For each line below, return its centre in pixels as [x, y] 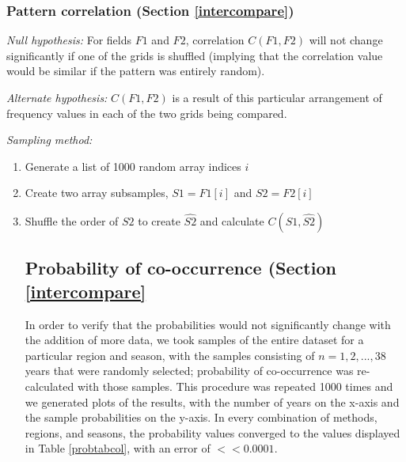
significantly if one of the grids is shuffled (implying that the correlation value [195, 55]
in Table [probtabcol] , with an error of [118, 448]
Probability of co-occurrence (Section [180, 268]
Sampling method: [49, 140]
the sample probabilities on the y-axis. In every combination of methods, [201, 417]
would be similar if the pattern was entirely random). [136, 71]
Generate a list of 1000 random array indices [133, 166]
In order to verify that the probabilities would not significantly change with [208, 324]
